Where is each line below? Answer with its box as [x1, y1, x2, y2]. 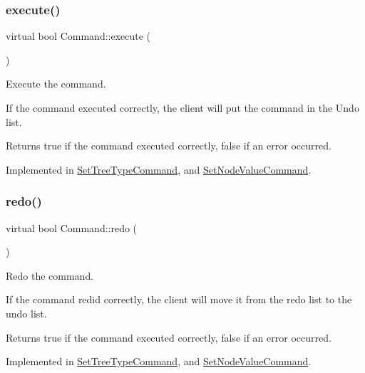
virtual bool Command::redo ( [6, 220, 138, 235]
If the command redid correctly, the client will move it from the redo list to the [6, 292, 352, 307]
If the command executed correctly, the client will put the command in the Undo [6, 100, 359, 115]
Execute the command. [6, 76, 106, 91]
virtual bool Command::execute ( [6, 28, 151, 43]
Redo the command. [6, 268, 94, 283]
